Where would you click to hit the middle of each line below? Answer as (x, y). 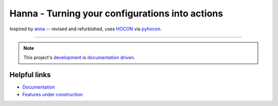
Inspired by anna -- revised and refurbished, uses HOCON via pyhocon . (85, 29)
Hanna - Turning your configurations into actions (116, 13)
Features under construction (53, 94)
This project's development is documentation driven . (79, 58)
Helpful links (30, 75)
